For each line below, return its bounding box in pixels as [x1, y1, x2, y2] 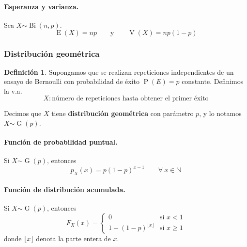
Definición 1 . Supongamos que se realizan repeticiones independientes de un [4, 66, 234, 77]
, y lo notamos [199, 108, 242, 118]
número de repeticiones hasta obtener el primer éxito [52, 95, 209, 102]
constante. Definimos [182, 76, 244, 86]
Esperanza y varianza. [4, 1, 79, 11]
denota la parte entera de [36, 233, 111, 243]
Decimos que [4, 108, 42, 118]
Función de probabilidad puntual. [4, 137, 118, 147]
